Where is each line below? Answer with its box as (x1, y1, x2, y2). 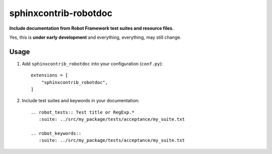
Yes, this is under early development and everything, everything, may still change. (9, 34, 181, 40)
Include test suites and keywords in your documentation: (22, 98, 140, 104)
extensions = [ (31, 72, 69, 78)
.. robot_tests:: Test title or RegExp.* (31, 109, 134, 115)
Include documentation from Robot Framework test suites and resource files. (9, 25, 174, 31)
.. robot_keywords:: (31, 130, 82, 136)
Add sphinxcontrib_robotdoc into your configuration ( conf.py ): (22, 60, 163, 66)
